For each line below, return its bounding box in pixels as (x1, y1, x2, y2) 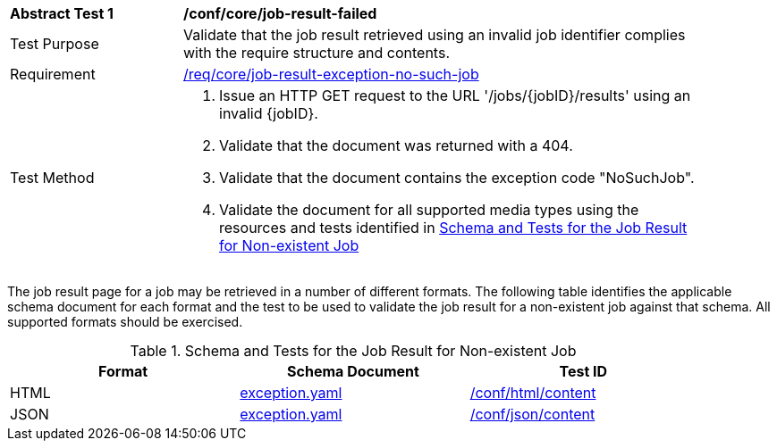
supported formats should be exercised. (7, 314, 243, 329)
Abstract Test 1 (10, 4, 114, 22)
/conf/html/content (469, 384, 596, 402)
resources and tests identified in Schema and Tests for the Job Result (219, 219, 688, 236)
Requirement (10, 65, 96, 83)
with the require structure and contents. (183, 44, 450, 62)
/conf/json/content (469, 405, 595, 423)
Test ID (559, 362, 608, 380)
